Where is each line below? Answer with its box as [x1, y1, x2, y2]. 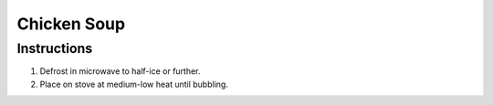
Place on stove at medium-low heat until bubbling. [39, 79, 228, 89]
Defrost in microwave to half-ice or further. [39, 66, 201, 77]
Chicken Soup [16, 14, 126, 34]
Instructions [16, 40, 93, 57]
